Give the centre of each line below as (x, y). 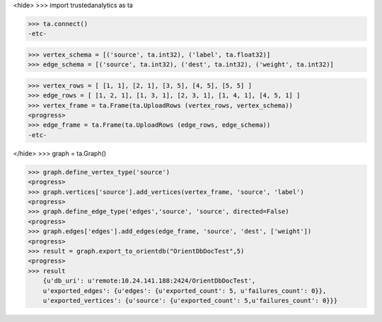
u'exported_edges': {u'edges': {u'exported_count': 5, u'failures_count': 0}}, (185, 291)
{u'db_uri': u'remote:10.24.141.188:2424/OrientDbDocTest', (149, 281)
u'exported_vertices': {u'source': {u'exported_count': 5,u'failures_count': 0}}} (190, 300)
